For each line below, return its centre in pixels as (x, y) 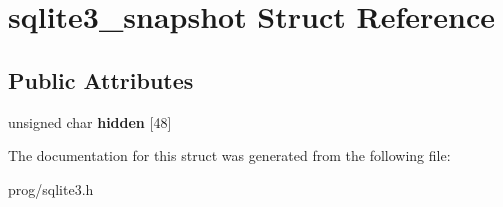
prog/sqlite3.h (51, 188)
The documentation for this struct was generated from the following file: (229, 155)
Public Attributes (101, 79)
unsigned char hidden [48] (90, 121)
